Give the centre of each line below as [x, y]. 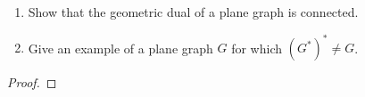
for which [257, 48]
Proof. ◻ [32, 82]
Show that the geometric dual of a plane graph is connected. [193, 12]
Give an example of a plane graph [120, 48]
